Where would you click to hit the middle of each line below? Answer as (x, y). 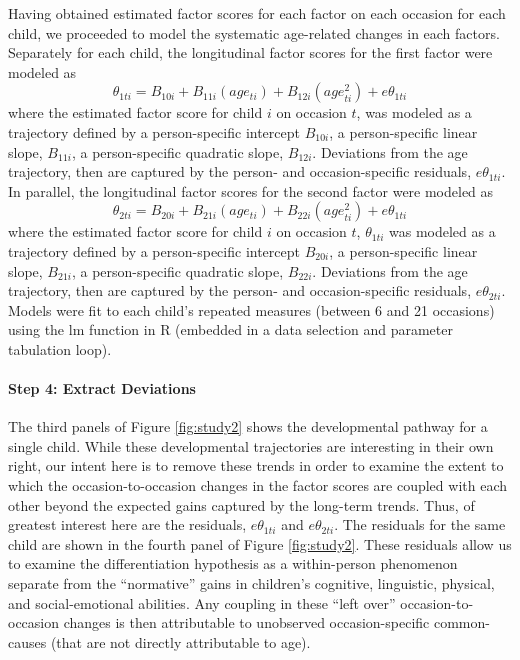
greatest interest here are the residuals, (127, 524)
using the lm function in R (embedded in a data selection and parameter (230, 329)
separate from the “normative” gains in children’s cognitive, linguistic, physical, (251, 583)
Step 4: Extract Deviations (102, 388)
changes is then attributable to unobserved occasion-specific (246, 622)
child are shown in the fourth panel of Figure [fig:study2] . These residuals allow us (260, 543)
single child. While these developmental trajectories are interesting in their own (251, 445)
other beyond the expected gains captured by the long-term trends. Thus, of (241, 504)
